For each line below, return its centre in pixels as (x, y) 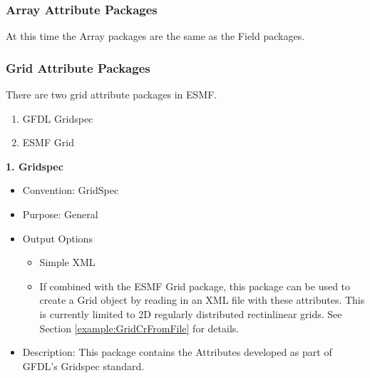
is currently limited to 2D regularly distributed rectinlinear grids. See (191, 313)
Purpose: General (60, 214)
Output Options (57, 238)
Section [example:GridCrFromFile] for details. (139, 328)
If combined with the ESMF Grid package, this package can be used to (195, 286)
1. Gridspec (35, 166)
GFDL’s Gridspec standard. (83, 366)
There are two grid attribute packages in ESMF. (112, 94)
